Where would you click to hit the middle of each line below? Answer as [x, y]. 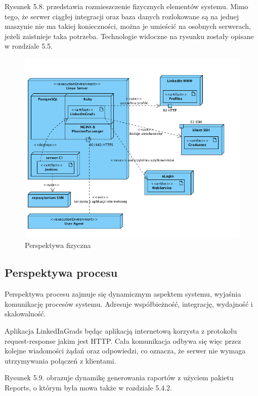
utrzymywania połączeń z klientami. [60, 360]
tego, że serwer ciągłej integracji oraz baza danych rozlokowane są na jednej [122, 16]
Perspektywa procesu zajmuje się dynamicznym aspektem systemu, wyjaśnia [123, 294]
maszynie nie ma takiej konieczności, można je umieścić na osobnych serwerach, [128, 26]
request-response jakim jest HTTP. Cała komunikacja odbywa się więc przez [123, 340]
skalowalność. [25, 314]
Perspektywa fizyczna [58, 245]
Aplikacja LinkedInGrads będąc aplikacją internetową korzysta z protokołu [121, 330]
